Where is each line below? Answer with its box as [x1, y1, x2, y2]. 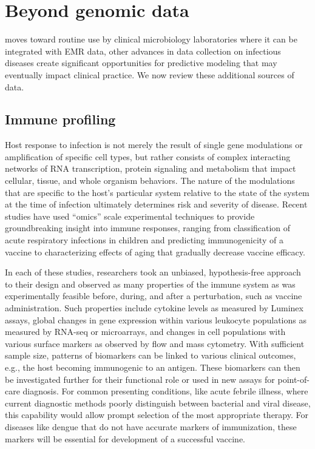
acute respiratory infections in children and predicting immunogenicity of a [5, 234, 283, 246]
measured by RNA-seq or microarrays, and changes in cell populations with [5, 325, 286, 338]
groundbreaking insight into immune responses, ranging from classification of [5, 221, 291, 234]
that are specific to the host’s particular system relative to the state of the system [5, 186, 310, 198]
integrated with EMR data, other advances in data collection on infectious [5, 44, 281, 57]
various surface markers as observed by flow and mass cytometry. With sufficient [5, 337, 305, 349]
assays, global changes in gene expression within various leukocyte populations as [5, 313, 307, 326]
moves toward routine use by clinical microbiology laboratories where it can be [5, 33, 297, 46]
